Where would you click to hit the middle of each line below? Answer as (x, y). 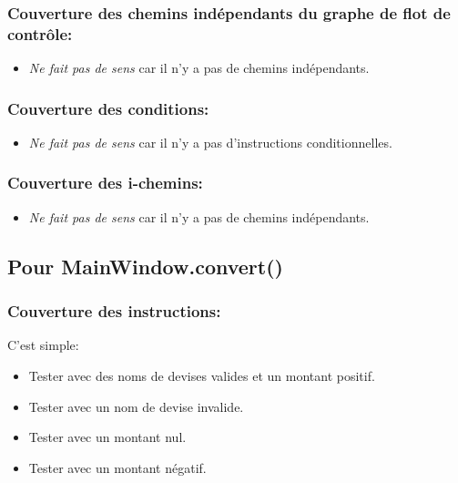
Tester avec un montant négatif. (117, 467)
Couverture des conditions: (108, 108)
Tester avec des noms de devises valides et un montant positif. (202, 375)
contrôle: (40, 33)
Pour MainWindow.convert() (145, 266)
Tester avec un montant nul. (107, 437)
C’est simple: (43, 345)
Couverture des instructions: (114, 311)
